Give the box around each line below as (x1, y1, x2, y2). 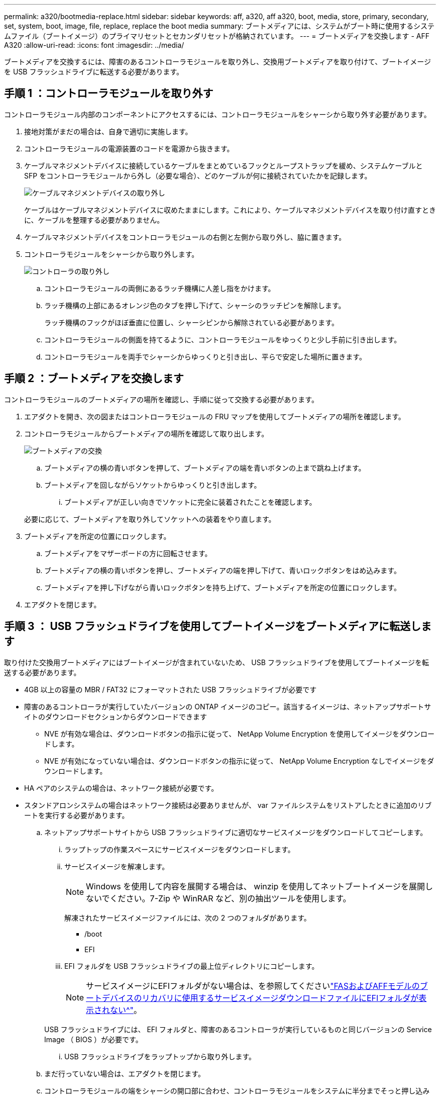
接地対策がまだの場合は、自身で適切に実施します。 (24, 127, 192, 136)
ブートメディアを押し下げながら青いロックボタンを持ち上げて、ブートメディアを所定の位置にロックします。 (44, 583, 401, 592)
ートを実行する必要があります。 (24, 810, 129, 819)
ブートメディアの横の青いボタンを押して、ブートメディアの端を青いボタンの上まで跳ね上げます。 (44, 463, 366, 472)
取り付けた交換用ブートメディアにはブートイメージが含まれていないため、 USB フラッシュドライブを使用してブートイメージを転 (4, 658, 429, 667)
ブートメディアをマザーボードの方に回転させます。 (44, 548, 212, 558)
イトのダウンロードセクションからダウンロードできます (24, 712, 207, 721)
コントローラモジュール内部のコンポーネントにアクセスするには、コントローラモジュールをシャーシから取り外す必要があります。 (4, 110, 431, 119)
